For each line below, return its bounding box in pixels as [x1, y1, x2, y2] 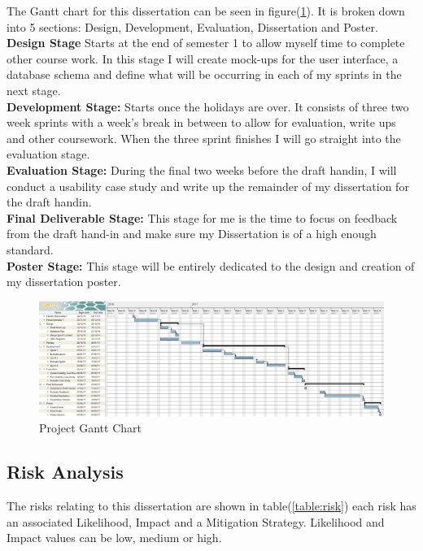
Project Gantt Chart [39, 419, 142, 436]
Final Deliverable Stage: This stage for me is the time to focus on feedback [7, 209, 398, 226]
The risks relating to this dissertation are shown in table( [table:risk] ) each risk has [7, 497, 416, 514]
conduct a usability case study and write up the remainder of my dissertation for [7, 177, 409, 194]
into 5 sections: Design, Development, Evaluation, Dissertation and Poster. [7, 18, 378, 35]
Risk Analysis [7, 459, 124, 484]
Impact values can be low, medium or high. [7, 529, 222, 546]
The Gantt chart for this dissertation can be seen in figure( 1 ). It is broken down [7, 2, 405, 19]
